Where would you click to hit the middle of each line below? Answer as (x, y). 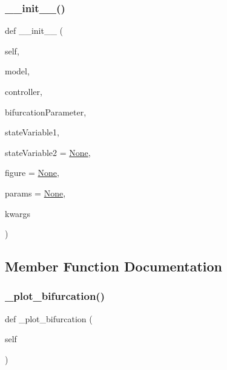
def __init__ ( (34, 31)
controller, (24, 91)
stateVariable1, (32, 132)
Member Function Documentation (114, 266)
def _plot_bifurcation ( (49, 318)
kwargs (18, 213)
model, (17, 71)
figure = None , (32, 173)
